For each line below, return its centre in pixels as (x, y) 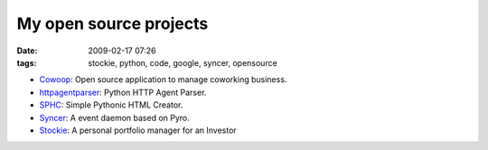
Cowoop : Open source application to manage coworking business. (163, 80)
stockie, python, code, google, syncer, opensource (183, 62)
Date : (27, 51)
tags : (27, 62)
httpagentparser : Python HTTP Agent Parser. (123, 92)
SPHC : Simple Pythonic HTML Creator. (111, 105)
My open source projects (113, 23)
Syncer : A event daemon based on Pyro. (114, 117)
